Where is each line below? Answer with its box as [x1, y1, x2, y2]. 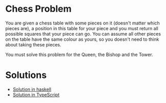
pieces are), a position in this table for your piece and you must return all [5, 25, 159, 31]
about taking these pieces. [5, 41, 61, 47]
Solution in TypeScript [12, 91, 60, 97]
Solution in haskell [12, 86, 51, 92]
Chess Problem [5, 3, 72, 15]
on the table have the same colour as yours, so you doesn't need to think [5, 36, 159, 42]
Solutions [5, 69, 47, 81]
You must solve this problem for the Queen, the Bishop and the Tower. [5, 51, 153, 58]
